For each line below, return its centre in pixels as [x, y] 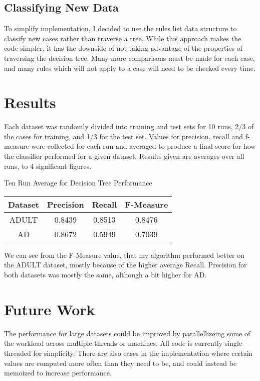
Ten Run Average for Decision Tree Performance [78, 183]
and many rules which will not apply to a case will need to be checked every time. [130, 68]
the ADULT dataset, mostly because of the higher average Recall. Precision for [125, 265]
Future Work [50, 309]
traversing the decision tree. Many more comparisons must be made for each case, [129, 58]
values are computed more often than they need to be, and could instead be [120, 363]
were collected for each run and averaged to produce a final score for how [144, 146]
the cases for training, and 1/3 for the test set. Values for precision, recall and [124, 136]
